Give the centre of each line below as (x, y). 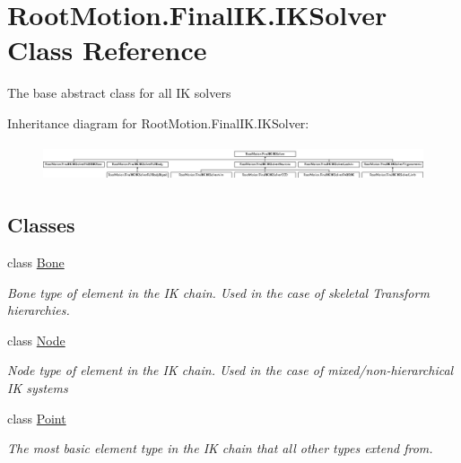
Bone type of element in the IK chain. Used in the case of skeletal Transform (218, 292)
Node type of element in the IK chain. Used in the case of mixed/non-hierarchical (230, 370)
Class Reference (107, 50)
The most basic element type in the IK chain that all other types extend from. (220, 448)
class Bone (36, 262)
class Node (36, 340)
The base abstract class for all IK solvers (119, 93)
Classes (41, 225)
